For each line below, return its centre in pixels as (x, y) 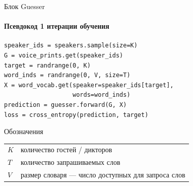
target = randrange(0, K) (47, 65)
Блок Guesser (25, 6)
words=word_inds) (102, 95)
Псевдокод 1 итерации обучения (57, 26)
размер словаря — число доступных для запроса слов (103, 175)
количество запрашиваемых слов (70, 162)
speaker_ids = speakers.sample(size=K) (71, 46)
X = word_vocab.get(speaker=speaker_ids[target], (89, 85)
